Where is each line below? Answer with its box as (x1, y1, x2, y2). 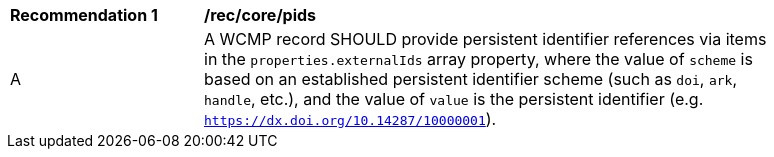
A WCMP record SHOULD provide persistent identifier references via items (204, 29, 767, 49)
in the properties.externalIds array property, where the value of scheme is (204, 49, 753, 69)
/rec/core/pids (204, 5, 317, 25)
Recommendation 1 (10, 5, 158, 25)
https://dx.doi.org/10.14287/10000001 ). (204, 109, 497, 129)
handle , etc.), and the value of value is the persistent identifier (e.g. (204, 89, 704, 109)
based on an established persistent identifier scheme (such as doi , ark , (204, 69, 738, 89)
